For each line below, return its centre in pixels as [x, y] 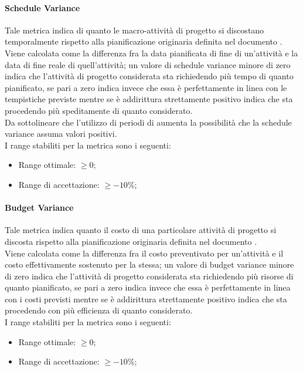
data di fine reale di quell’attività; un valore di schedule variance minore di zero [148, 64]
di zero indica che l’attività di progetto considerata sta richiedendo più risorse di [149, 276]
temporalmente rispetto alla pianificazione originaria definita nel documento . [144, 41]
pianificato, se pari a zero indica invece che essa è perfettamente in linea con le [146, 87]
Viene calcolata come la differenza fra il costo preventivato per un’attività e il [144, 253]
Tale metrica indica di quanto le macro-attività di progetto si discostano [135, 30]
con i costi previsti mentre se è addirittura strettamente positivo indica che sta [146, 299]
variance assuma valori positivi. [61, 134]
